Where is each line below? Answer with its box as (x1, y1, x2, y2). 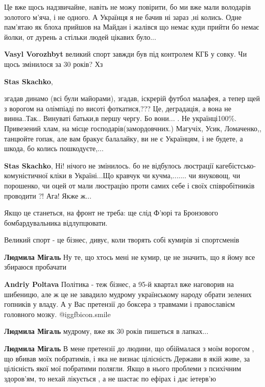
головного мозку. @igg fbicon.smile (4, 308, 111, 319)
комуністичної (4, 170, 48, 181)
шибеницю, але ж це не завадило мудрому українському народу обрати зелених (4, 288, 252, 299)
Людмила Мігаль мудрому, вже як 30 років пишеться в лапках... (4, 326, 209, 336)
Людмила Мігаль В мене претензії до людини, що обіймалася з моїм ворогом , (4, 343, 254, 354)
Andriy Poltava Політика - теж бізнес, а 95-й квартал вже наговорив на (4, 279, 234, 289)
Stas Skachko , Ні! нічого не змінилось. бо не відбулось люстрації (4, 160, 214, 171)
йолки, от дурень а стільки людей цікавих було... (4, 31, 156, 42)
